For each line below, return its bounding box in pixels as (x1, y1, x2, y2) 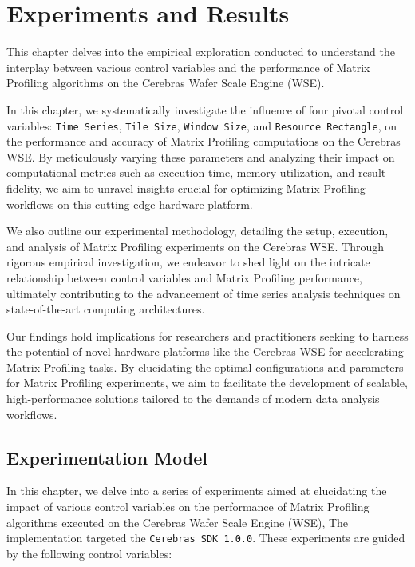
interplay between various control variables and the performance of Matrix (6, 58, 370, 75)
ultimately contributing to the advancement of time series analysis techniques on (6, 285, 401, 301)
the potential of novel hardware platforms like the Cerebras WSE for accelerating (6, 343, 404, 360)
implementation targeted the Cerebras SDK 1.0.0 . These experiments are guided (6, 529, 405, 546)
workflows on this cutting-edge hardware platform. (6, 195, 253, 212)
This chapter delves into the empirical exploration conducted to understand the (6, 43, 395, 60)
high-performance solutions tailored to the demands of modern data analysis (6, 390, 380, 407)
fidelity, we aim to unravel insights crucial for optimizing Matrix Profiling (6, 179, 366, 196)
